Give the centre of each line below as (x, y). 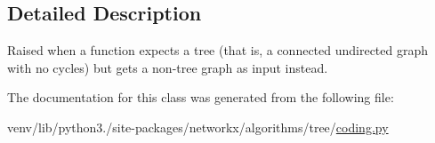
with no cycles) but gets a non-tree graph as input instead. (168, 67)
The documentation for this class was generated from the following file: (201, 97)
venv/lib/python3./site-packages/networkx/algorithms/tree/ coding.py (198, 127)
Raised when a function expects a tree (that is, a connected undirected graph (218, 50)
